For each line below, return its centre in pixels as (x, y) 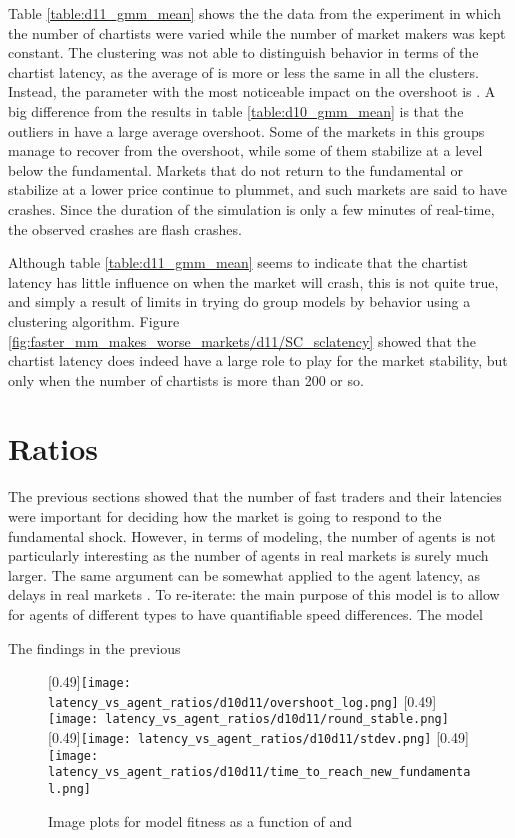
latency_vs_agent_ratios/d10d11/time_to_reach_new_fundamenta (259, 772)
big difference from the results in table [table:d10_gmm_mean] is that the (236, 110)
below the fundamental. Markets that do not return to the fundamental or (235, 169)
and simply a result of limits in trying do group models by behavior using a (239, 301)
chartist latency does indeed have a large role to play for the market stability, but (258, 360)
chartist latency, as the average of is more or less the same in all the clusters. (243, 71)
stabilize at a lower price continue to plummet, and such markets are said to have (257, 189)
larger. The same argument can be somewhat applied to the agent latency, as (244, 574)
